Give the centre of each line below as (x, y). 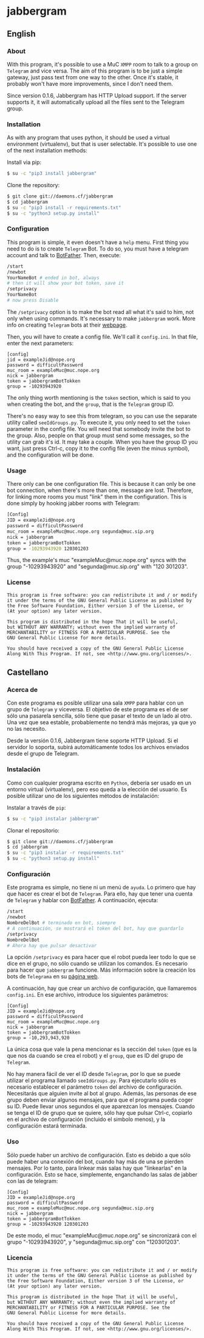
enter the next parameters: (40, 343)
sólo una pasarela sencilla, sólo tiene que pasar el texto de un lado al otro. (100, 716)
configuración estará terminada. (47, 1126)
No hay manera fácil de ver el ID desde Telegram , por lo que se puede (94, 1074)
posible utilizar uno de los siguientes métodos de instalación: (83, 795)
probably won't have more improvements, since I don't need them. (90, 84)
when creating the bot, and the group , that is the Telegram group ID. (91, 404)
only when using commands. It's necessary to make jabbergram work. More (101, 318)
